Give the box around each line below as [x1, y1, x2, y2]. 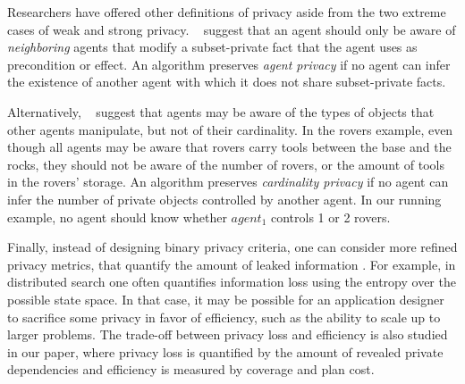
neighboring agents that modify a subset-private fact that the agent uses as [7, 38, 418, 56]
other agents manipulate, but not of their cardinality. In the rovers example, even [7, 120, 453, 138]
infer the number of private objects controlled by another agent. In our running [7, 189, 442, 208]
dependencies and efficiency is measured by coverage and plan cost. [7, 360, 375, 379]
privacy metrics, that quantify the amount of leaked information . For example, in [7, 255, 456, 273]
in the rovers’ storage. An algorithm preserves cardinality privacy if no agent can [7, 172, 449, 191]
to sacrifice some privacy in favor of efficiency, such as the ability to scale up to [7, 307, 441, 326]
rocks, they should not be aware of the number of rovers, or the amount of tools [7, 154, 444, 173]
